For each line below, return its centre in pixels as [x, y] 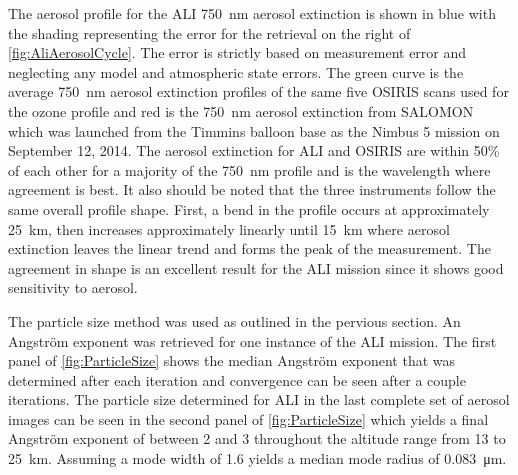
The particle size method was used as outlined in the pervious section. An [234, 320]
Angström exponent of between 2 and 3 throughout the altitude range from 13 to [257, 438]
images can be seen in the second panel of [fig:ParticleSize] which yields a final [248, 418]
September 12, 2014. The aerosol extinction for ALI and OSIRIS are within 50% [254, 150]
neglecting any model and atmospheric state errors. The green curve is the [236, 71]
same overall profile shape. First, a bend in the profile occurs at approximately [249, 208]
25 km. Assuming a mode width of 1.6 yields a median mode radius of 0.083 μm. [257, 458]
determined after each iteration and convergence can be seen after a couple [237, 379]
